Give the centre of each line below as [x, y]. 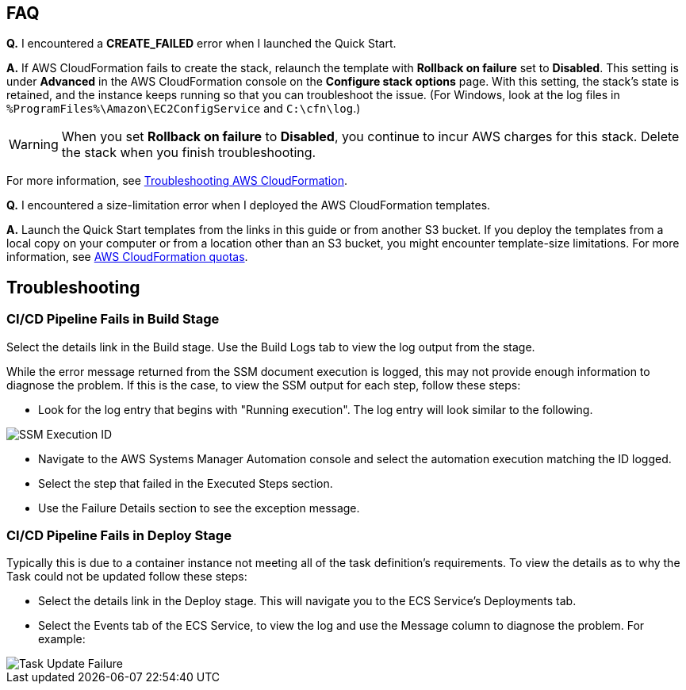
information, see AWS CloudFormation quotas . [127, 257]
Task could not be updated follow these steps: [127, 577]
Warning [34, 145]
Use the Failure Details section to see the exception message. [199, 508]
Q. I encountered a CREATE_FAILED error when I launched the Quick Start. [201, 44]
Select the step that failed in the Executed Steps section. [186, 483]
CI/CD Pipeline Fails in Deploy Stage [119, 536]
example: [62, 639]
